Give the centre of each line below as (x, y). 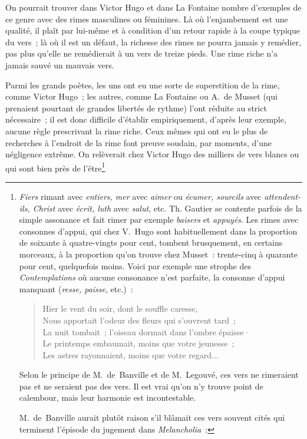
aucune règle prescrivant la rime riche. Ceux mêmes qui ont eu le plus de (137, 131)
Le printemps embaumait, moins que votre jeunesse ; (138, 343)
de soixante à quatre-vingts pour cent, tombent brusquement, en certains (151, 242)
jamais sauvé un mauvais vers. (60, 65)
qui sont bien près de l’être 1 (55, 167)
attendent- (283, 196)
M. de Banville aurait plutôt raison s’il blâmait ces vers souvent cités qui (152, 417)
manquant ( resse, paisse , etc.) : (76, 288)
